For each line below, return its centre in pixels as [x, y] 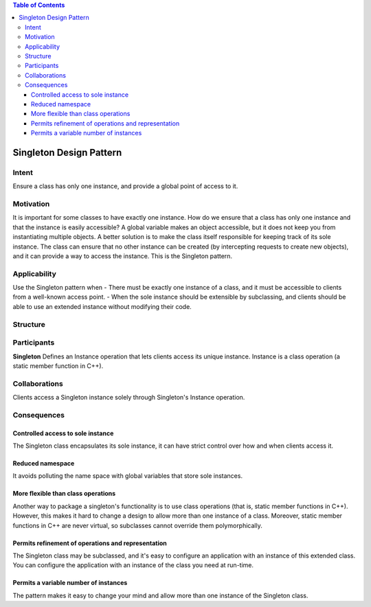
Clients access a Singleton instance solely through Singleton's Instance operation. [129, 398]
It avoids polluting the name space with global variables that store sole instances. [128, 476]
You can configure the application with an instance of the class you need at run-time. [133, 565]
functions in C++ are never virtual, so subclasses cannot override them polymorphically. [137, 525]
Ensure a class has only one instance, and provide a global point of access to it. [125, 186]
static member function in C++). [58, 366]
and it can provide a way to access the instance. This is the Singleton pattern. [123, 256]
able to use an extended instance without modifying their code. [102, 306]
